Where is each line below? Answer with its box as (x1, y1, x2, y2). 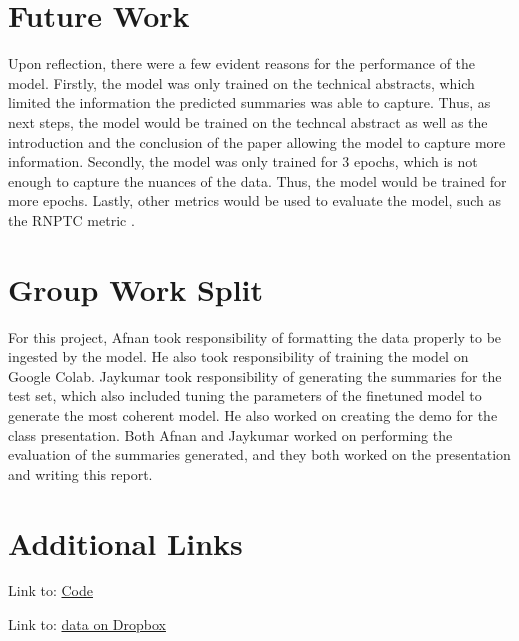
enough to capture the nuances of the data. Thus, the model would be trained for (8, 170, 507, 191)
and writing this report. (8, 463, 153, 484)
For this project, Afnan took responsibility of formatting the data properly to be (8, 326, 502, 347)
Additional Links (8, 522, 243, 563)
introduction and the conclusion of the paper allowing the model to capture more (8, 131, 506, 152)
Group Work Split (8, 268, 264, 309)
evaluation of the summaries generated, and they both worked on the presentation (8, 444, 511, 465)
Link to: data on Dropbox (8, 614, 166, 635)
